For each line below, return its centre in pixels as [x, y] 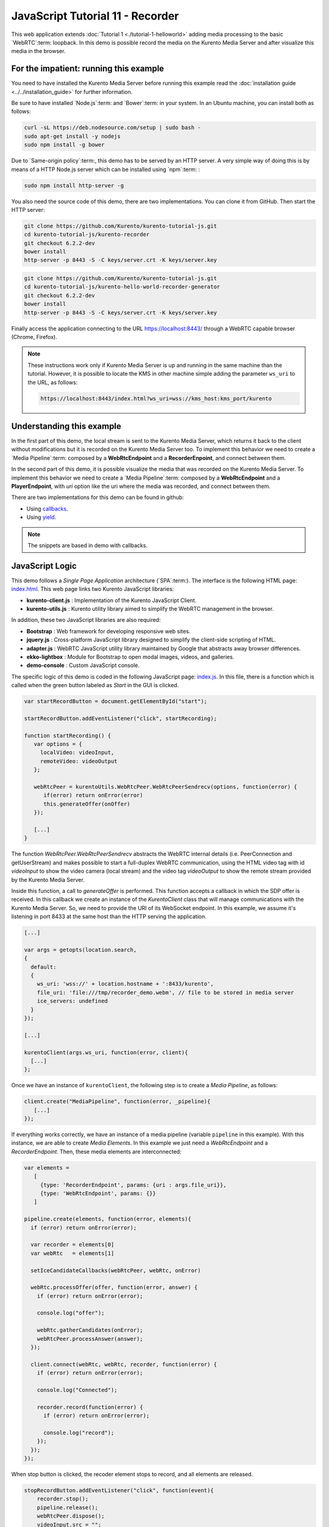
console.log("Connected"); [77, 1390]
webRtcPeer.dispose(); [71, 1516]
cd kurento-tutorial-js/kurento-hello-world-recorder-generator [122, 287]
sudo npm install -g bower [64, 145]
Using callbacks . [47, 508]
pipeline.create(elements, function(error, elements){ [108, 1219]
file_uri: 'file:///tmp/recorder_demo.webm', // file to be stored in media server [165, 992]
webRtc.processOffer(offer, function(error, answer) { [114, 1288]
